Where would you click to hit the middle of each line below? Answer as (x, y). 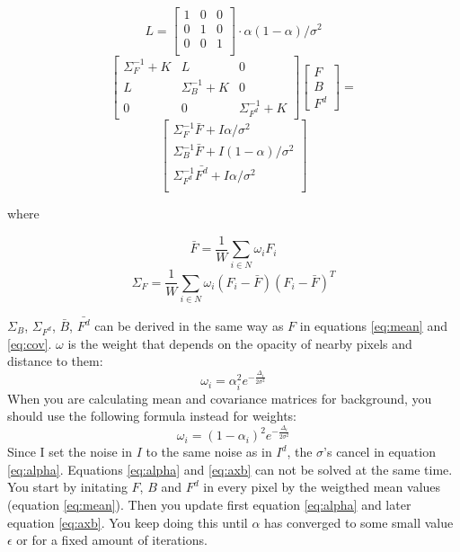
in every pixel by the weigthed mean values (322, 487)
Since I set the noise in (70, 452)
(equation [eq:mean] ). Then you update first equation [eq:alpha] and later (209, 505)
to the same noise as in (209, 452)
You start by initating (67, 487)
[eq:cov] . (30, 343)
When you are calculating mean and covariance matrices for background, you (220, 398)
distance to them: (55, 361)
